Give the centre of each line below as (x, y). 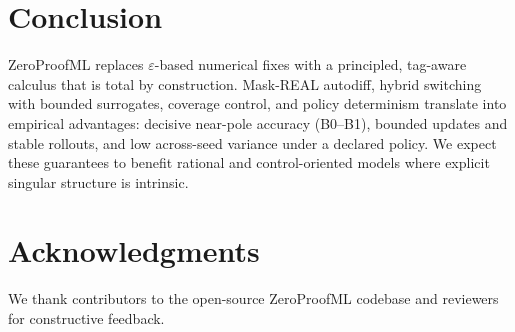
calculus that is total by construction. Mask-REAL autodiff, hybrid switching (245, 83)
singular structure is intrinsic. (98, 181)
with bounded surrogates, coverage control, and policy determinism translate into (257, 103)
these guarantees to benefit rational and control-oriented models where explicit (249, 162)
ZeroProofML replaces (76, 64)
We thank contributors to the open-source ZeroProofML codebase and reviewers (253, 298)
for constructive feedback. (86, 318)
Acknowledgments (134, 250)
